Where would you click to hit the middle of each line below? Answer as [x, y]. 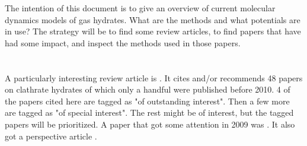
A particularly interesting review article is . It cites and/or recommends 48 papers [154, 77]
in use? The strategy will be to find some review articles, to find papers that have [153, 31]
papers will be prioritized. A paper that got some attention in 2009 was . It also [150, 124]
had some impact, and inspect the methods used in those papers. [123, 42]
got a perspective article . [51, 136]
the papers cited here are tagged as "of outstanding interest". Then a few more [147, 101]
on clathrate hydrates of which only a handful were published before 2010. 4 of [148, 89]
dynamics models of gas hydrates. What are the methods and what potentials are [153, 19]
